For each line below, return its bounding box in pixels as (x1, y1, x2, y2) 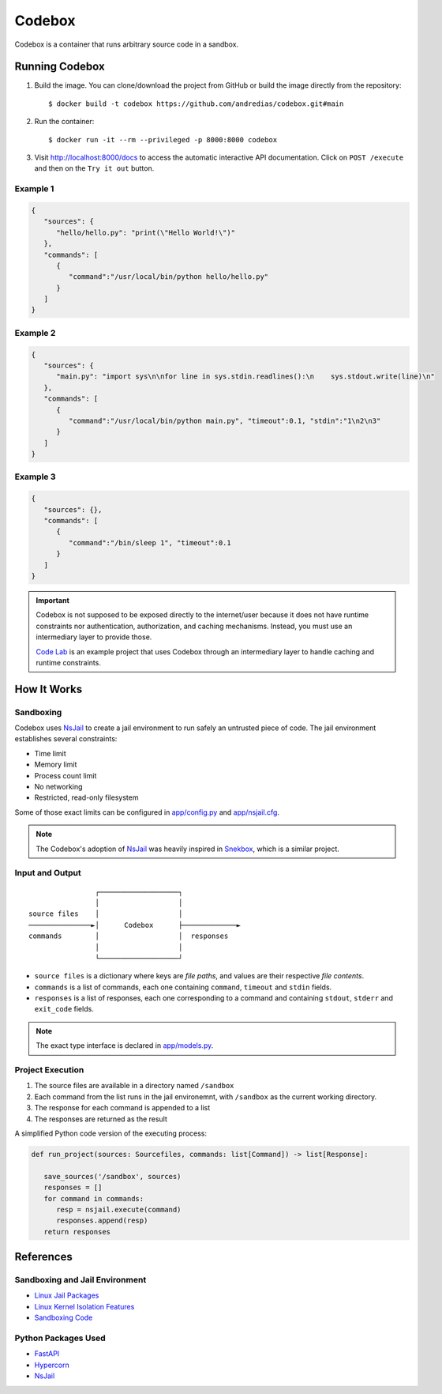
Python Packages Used (14, 1332, 106, 1343)
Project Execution (14, 1064, 84, 1076)
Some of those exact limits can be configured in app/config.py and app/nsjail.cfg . (14, 807, 280, 817)
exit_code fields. (34, 1004, 94, 1014)
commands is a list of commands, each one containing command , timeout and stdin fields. (34, 982, 332, 992)
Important (36, 595, 70, 605)
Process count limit (34, 770, 97, 780)
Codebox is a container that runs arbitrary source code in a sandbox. (14, 40, 239, 49)
